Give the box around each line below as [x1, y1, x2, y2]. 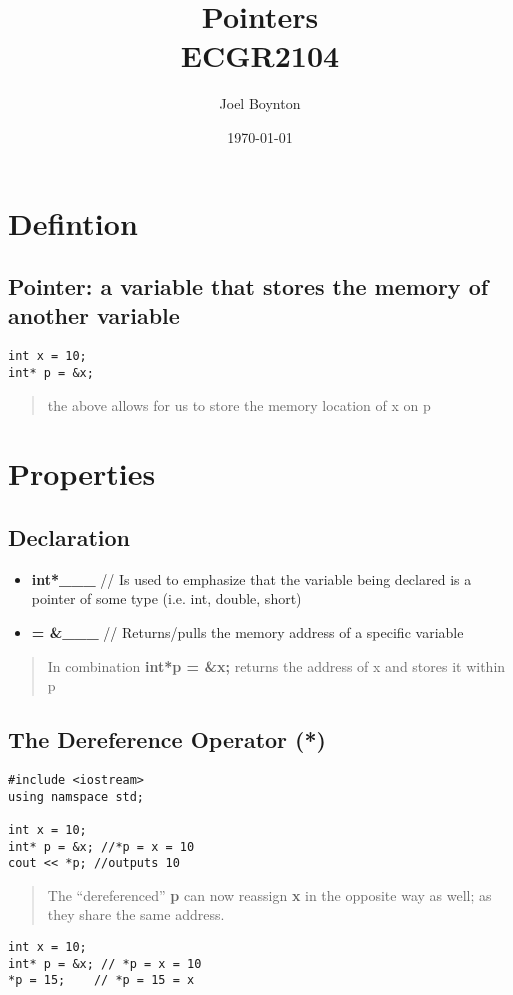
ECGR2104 [180, 35, 340, 76]
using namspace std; [8, 789, 145, 804]
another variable [8, 300, 180, 331]
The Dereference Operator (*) [8, 724, 326, 755]
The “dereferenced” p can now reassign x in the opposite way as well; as [47, 884, 492, 905]
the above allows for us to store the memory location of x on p [47, 394, 431, 415]
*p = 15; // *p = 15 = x [8, 973, 195, 988]
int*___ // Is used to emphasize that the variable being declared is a [31, 568, 472, 589]
